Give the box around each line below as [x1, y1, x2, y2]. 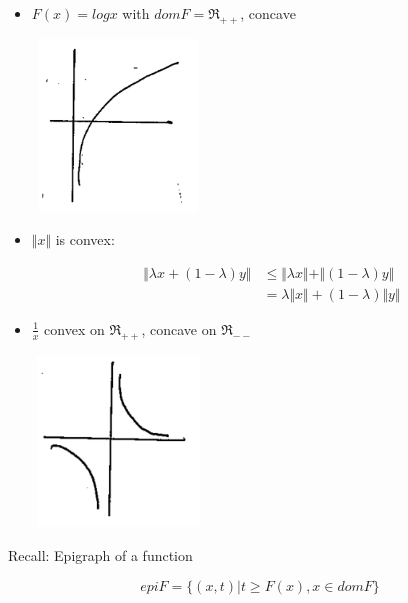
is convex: [55, 229, 115, 250]
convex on [44, 318, 105, 339]
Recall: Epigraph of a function [8, 545, 193, 566]
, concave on [141, 318, 217, 339]
